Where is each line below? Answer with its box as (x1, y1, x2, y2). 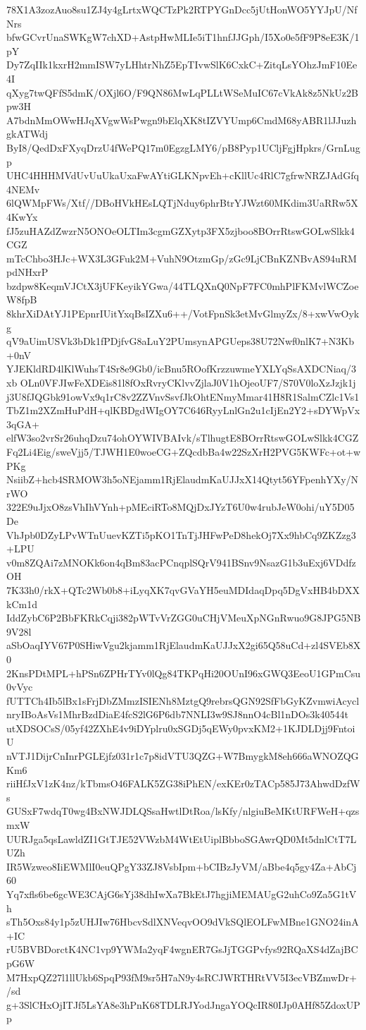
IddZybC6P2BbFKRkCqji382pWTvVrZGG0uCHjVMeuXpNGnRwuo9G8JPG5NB (6, 610, 361, 625)
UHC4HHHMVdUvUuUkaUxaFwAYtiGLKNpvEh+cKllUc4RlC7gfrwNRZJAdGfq (6, 168, 359, 183)
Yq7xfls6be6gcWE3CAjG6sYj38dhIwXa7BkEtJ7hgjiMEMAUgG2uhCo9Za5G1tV (6, 887, 357, 901)
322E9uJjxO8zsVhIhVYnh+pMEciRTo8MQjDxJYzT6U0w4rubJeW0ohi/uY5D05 (6, 499, 355, 514)
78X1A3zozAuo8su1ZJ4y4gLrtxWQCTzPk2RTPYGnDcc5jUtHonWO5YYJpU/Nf (6, 2, 358, 16)
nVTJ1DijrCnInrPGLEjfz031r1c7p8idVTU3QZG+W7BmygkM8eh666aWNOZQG (6, 749, 359, 763)
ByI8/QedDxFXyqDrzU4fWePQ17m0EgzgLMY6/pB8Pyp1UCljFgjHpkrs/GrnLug (6, 140, 360, 154)
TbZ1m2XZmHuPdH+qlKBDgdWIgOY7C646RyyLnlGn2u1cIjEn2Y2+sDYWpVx (6, 403, 360, 418)
